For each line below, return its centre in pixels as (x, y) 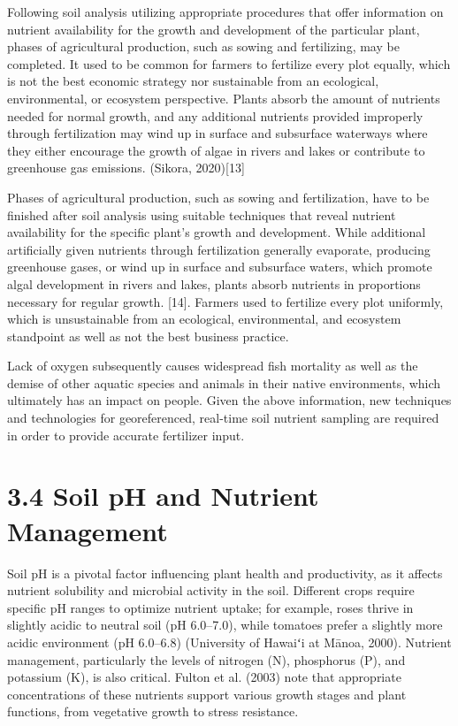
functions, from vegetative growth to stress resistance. (153, 711)
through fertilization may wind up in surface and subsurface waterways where (218, 133)
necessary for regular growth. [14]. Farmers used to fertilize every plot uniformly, (225, 301)
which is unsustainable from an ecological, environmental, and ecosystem (204, 319)
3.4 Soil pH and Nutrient (163, 496)
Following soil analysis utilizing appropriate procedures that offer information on (225, 11)
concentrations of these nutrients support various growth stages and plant (207, 694)
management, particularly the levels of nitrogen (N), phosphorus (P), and (206, 659)
